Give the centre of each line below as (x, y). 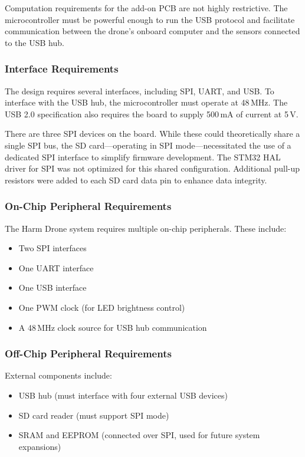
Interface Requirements (62, 69)
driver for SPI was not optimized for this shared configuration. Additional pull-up (152, 168)
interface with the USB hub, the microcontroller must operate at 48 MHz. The (146, 102)
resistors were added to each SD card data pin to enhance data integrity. (136, 180)
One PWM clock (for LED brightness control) (102, 307)
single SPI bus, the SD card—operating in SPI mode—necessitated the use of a (148, 145)
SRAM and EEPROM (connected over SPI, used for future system (139, 435)
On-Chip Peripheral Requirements (88, 206)
